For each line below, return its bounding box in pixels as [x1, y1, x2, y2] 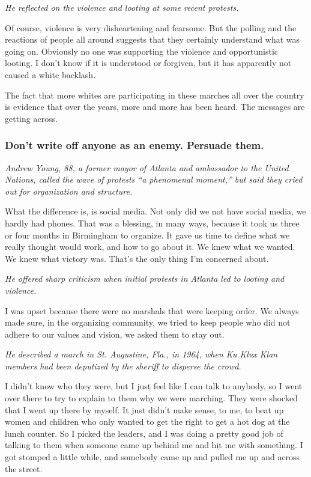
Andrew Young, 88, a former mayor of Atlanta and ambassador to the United [5, 161, 289, 174]
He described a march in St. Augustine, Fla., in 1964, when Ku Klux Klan [5, 348, 278, 360]
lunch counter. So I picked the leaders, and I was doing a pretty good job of [5, 427, 283, 439]
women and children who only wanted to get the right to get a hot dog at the [5, 415, 290, 428]
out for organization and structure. [5, 184, 133, 197]
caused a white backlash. [5, 68, 96, 81]
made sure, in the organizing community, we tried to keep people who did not [5, 316, 291, 329]
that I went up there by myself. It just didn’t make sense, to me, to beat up [5, 403, 284, 416]
